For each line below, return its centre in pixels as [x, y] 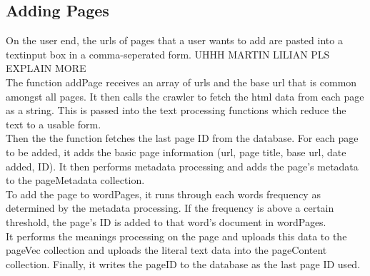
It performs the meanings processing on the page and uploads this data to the [176, 236]
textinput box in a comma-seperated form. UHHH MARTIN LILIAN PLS [168, 54]
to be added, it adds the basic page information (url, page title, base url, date [176, 152]
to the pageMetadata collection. [75, 180]
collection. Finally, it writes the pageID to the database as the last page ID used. [183, 264]
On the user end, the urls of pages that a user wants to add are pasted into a [174, 40]
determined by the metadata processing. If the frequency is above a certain [170, 208]
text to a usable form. [54, 124]
